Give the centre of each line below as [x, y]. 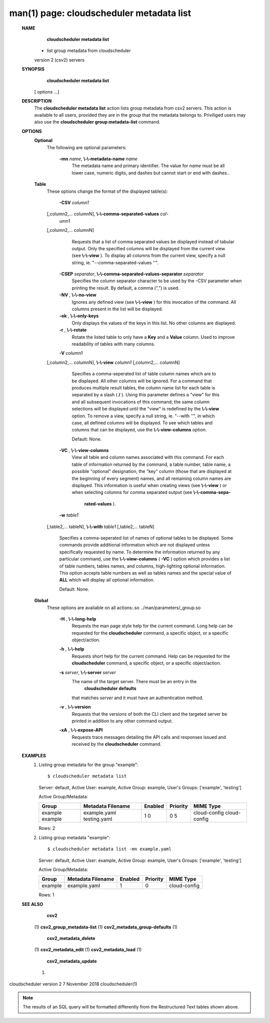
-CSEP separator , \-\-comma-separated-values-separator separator [131, 274]
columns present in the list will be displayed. [117, 309]
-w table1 [69, 515]
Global [41, 601]
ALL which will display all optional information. [107, 580]
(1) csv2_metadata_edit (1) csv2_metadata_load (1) [88, 950]
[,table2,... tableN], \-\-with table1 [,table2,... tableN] [100, 527]
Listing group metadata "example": [74, 837]
